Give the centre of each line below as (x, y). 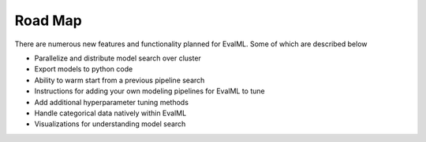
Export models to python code (84, 69)
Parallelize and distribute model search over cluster (118, 58)
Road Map (49, 20)
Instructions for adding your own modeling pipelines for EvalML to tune (149, 91)
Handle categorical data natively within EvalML (110, 113)
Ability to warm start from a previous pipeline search (120, 80)
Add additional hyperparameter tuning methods (112, 102)
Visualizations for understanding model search (110, 124)
